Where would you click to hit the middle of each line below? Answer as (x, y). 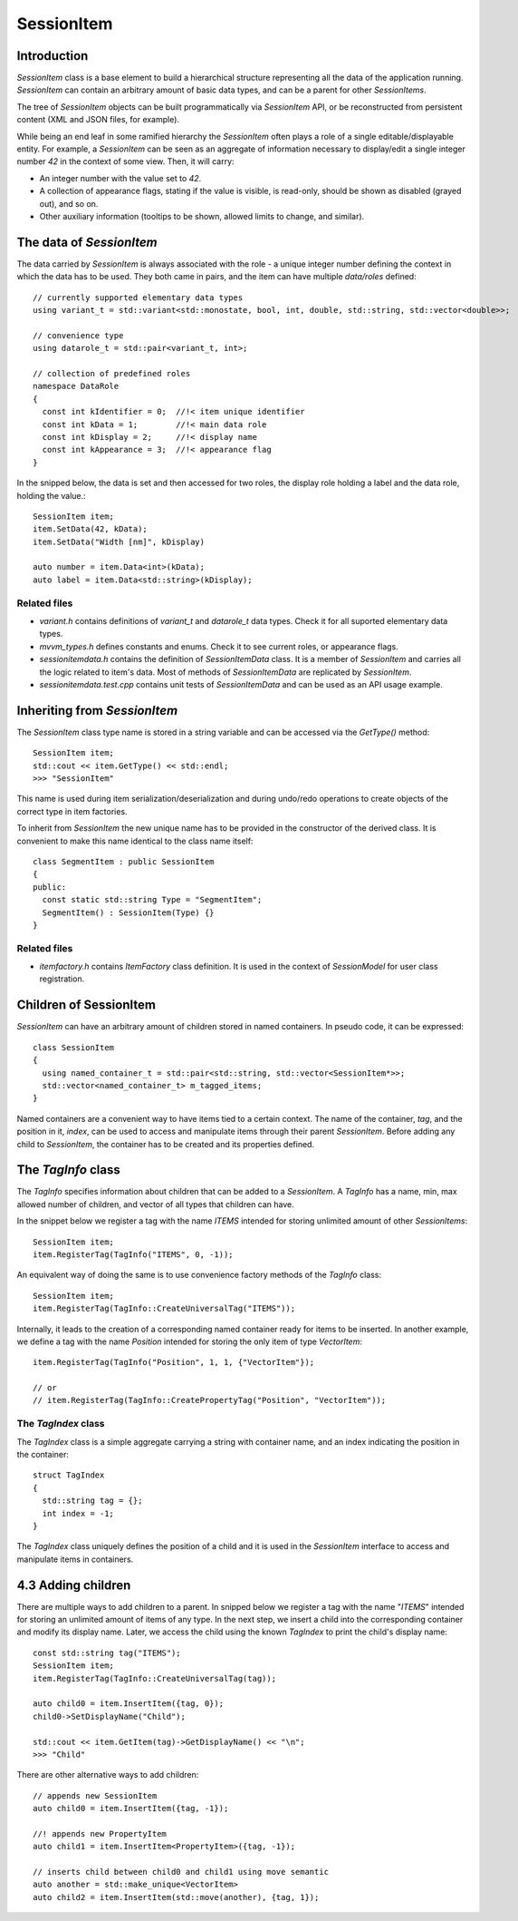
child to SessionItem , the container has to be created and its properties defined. (166, 1144)
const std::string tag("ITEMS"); (107, 1653)
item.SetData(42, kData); (91, 529)
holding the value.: (51, 495)
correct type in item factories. (72, 811)
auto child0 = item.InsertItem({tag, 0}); (129, 1704)
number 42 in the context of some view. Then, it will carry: (125, 161)
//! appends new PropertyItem (100, 1833)
